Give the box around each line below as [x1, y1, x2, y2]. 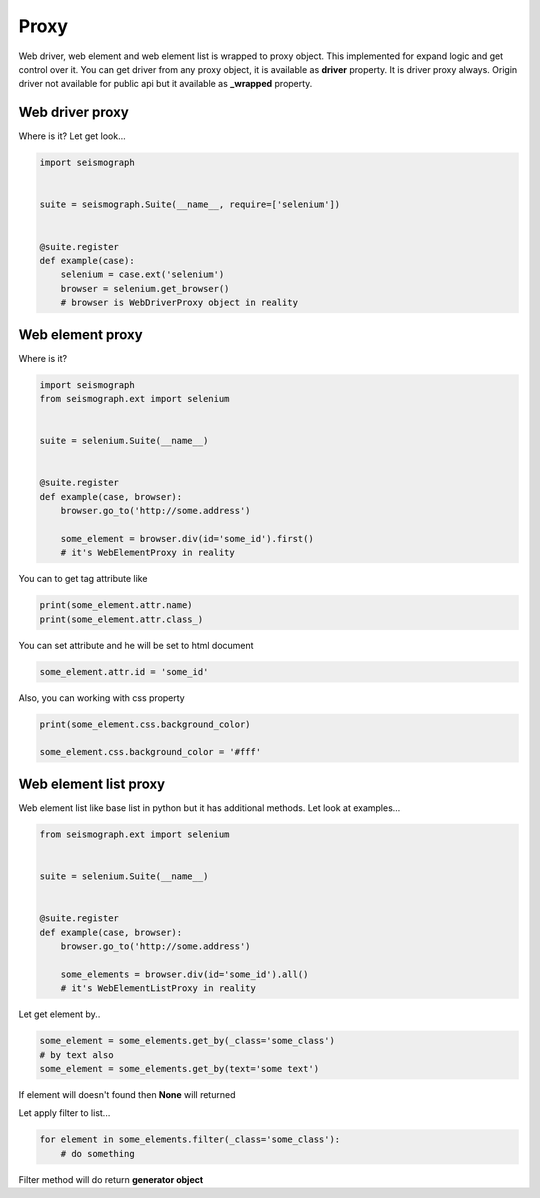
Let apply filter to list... [18, 1107, 111, 1119]
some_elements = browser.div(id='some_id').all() [60, 968, 309, 980]
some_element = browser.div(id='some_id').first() [60, 533, 314, 544]
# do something [60, 1148, 135, 1159]
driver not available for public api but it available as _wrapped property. [18, 78, 313, 90]
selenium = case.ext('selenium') [60, 269, 225, 280]
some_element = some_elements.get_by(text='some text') [39, 1063, 320, 1074]
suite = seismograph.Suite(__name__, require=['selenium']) [39, 199, 341, 210]
